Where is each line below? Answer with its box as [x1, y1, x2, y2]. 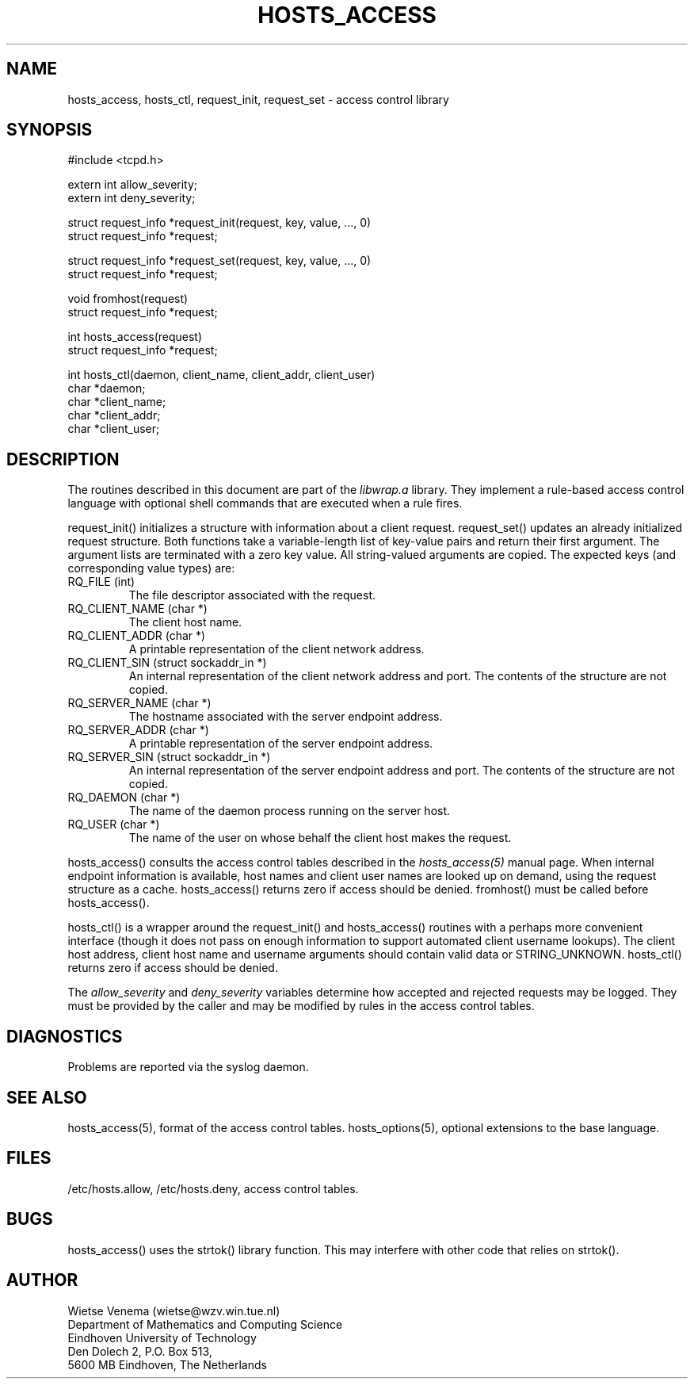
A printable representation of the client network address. [128, 642, 425, 656]
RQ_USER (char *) [67, 817, 160, 832]
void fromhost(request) [67, 292, 189, 306]
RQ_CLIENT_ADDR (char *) [67, 629, 206, 643]
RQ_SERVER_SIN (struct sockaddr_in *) [67, 750, 271, 764]
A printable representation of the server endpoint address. [128, 736, 433, 751]
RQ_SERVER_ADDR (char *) [67, 723, 209, 737]
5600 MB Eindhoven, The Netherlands [67, 1357, 267, 1372]
